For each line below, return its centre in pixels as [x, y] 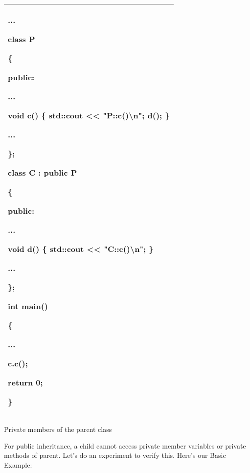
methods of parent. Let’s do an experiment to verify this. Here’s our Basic [115, 455]
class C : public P [43, 172]
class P [22, 39]
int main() [28, 306]
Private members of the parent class [58, 429]
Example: [18, 464]
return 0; [25, 382]
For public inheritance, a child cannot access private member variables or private [125, 445]
